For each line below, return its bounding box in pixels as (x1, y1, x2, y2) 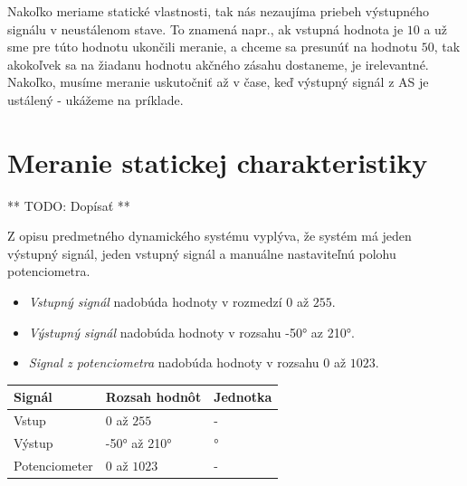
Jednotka (214, 387, 272, 406)
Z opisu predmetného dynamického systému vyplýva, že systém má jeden (7, 226, 412, 245)
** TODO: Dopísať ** (7, 195, 130, 214)
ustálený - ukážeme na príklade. (7, 90, 184, 109)
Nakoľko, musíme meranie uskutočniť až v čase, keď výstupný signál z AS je (7, 72, 429, 91)
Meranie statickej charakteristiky (7, 143, 428, 180)
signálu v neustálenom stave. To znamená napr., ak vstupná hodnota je (7, 19, 404, 38)
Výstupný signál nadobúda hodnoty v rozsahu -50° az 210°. (28, 322, 355, 341)
